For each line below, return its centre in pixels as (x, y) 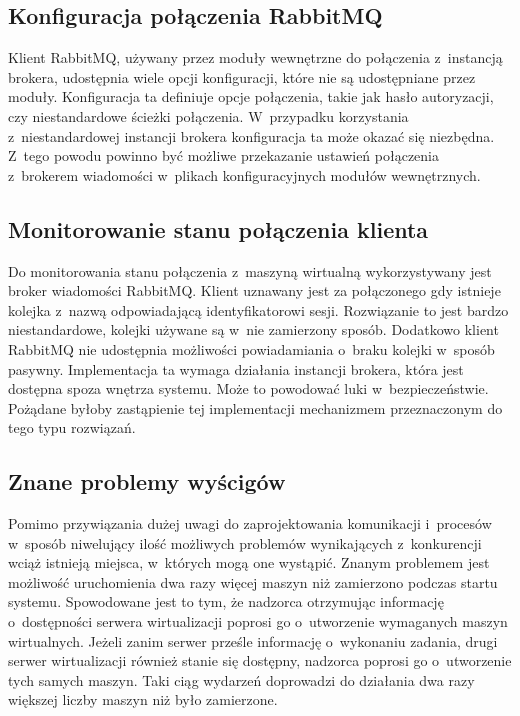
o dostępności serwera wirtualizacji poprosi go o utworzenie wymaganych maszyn (258, 621)
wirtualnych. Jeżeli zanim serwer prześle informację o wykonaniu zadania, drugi (253, 640)
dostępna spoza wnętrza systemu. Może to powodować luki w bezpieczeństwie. (248, 388)
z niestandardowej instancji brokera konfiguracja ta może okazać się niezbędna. (251, 135)
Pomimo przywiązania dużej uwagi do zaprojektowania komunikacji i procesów (250, 523)
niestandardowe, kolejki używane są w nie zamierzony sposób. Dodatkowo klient (253, 329)
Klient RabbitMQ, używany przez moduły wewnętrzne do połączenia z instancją (255, 57)
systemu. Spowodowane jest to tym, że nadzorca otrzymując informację (226, 601)
